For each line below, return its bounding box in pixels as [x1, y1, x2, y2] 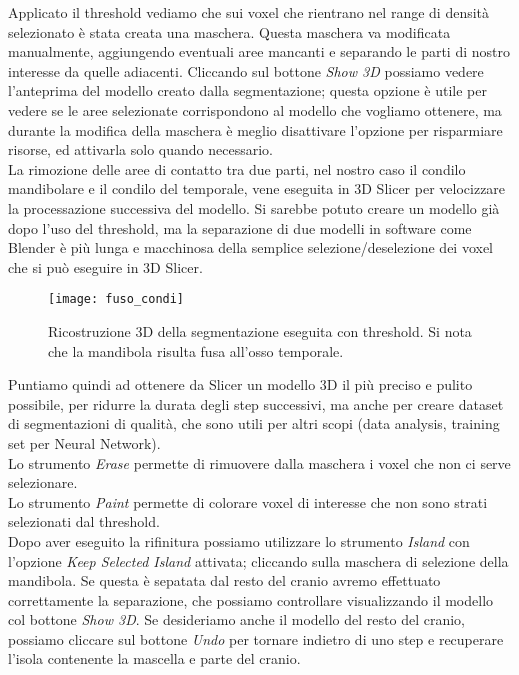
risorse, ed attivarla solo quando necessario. [8, 139, 273, 160]
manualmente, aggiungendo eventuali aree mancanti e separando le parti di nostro [8, 41, 510, 62]
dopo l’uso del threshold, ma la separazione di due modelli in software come [8, 217, 472, 238]
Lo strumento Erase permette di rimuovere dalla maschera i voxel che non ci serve [8, 452, 511, 473]
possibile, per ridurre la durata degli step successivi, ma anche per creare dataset [8, 393, 504, 414]
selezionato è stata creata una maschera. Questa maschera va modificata [8, 21, 451, 42]
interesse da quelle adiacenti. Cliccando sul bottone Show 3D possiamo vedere [8, 60, 484, 81]
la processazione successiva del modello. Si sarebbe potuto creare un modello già [8, 197, 500, 218]
